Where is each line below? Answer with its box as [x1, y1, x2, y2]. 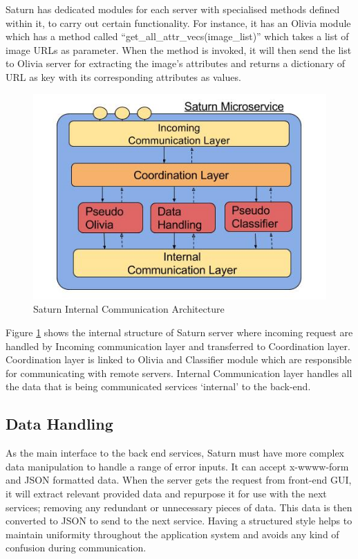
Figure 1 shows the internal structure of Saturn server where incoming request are [6, 324, 353, 339]
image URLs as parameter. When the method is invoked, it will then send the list [6, 42, 352, 57]
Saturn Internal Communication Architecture [33, 302, 225, 316]
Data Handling [6, 413, 113, 434]
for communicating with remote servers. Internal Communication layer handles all [6, 365, 352, 380]
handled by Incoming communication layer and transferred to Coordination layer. [6, 338, 350, 353]
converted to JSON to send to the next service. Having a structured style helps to [6, 513, 352, 528]
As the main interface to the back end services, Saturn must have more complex [6, 446, 345, 460]
